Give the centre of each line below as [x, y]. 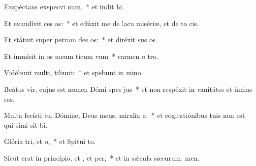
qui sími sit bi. [26, 124]
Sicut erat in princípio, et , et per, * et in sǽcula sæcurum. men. [102, 157]
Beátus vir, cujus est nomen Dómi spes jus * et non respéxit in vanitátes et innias [128, 89]
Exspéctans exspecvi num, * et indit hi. [64, 6]
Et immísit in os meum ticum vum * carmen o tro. [81, 56]
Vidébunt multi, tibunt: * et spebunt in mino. [74, 72]
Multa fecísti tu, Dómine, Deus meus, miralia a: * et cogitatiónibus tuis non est [125, 115]
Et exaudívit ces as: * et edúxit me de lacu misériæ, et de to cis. [101, 23]
